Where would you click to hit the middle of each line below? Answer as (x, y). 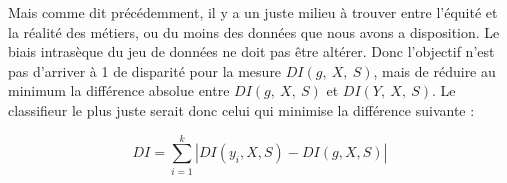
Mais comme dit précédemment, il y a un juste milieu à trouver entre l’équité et (253, 12)
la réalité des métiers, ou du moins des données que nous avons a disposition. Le (254, 31)
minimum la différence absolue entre (119, 90)
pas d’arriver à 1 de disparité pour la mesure (145, 70)
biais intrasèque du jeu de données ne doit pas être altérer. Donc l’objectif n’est (251, 51)
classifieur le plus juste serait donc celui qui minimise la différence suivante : (241, 109)
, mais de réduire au (434, 70)
